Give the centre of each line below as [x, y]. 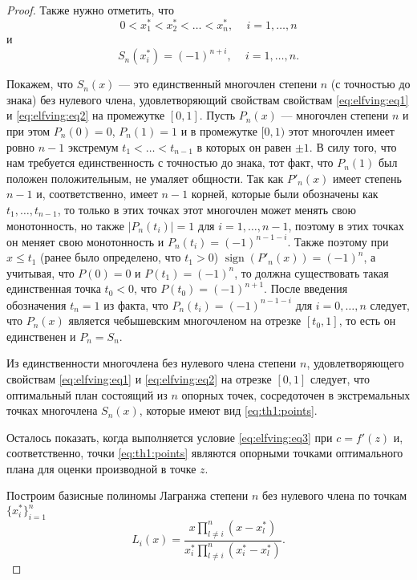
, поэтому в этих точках [346, 225]
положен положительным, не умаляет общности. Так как [145, 178]
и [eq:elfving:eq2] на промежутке [86, 115]
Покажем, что [40, 84]
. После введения [306, 288]
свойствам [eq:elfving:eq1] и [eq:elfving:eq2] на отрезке [139, 378]
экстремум [93, 146]
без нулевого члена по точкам [334, 495]
